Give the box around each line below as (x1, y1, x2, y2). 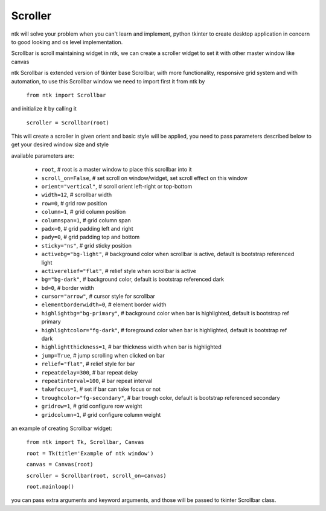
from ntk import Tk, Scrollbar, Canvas (26, 439, 144, 446)
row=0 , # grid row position (41, 199, 107, 207)
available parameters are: (11, 152, 75, 159)
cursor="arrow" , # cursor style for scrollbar (41, 293, 155, 300)
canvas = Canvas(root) (26, 461, 94, 468)
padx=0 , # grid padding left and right (41, 225, 133, 232)
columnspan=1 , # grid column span (41, 216, 131, 223)
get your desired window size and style (11, 141, 109, 148)
